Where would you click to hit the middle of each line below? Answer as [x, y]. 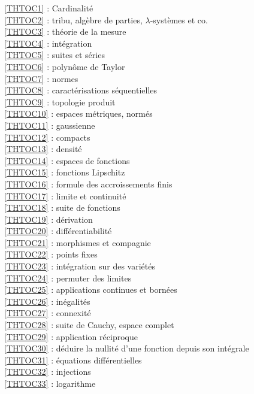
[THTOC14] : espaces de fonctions [67, 160]
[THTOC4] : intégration [48, 43]
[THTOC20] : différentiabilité [58, 231]
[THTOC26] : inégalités [47, 301]
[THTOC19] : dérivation [49, 219]
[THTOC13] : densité [43, 149]
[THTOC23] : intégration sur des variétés [80, 266]
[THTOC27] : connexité [48, 313]
